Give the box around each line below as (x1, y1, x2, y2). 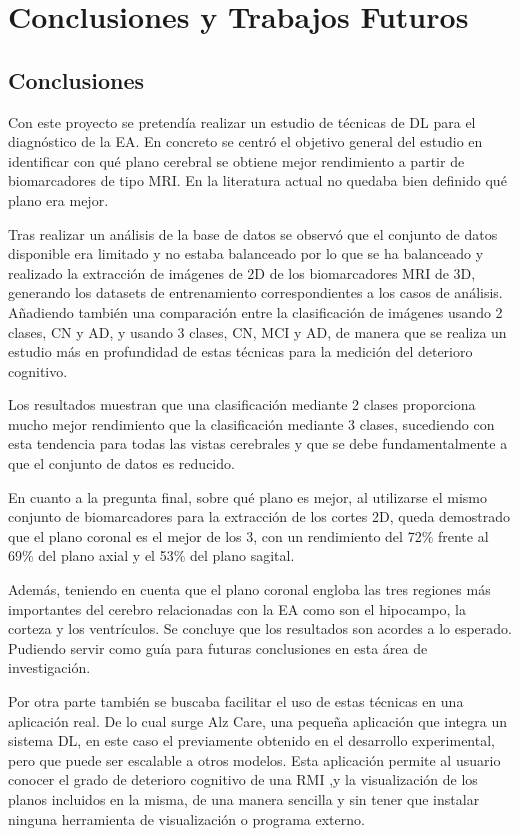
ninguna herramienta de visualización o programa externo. (8, 808, 365, 829)
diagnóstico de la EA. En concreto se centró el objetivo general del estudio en (8, 131, 483, 152)
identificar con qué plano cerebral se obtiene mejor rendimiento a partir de (8, 150, 465, 171)
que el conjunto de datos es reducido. (8, 453, 235, 474)
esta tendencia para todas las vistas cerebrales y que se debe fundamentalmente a (8, 433, 508, 454)
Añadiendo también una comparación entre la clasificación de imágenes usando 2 (8, 301, 503, 322)
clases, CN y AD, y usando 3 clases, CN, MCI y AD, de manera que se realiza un (8, 321, 507, 342)
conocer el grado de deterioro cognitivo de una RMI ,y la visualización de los (8, 769, 478, 790)
